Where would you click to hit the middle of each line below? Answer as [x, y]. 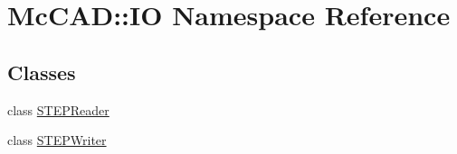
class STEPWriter [57, 140]
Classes [42, 72]
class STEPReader [58, 109]
